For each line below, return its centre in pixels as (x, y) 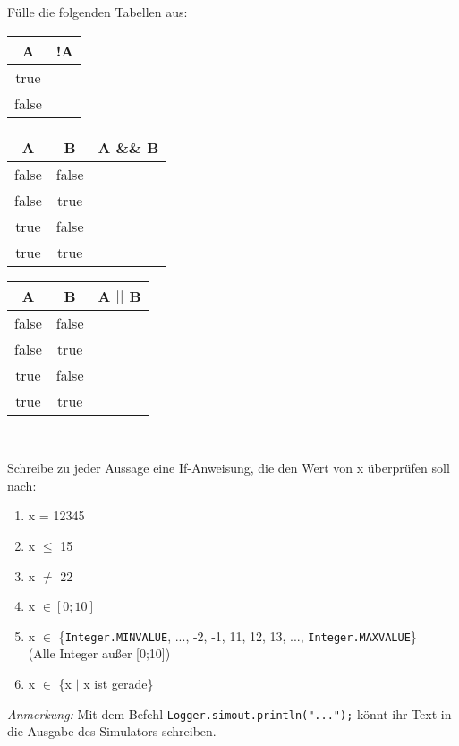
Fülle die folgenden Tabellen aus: (98, 12)
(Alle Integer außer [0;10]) (99, 653)
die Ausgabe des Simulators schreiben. (112, 731)
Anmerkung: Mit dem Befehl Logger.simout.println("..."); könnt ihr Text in (229, 713)
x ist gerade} (119, 683)
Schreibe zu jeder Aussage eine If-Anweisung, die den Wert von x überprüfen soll (229, 468)
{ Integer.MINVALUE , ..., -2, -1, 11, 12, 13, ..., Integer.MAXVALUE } (238, 635)
